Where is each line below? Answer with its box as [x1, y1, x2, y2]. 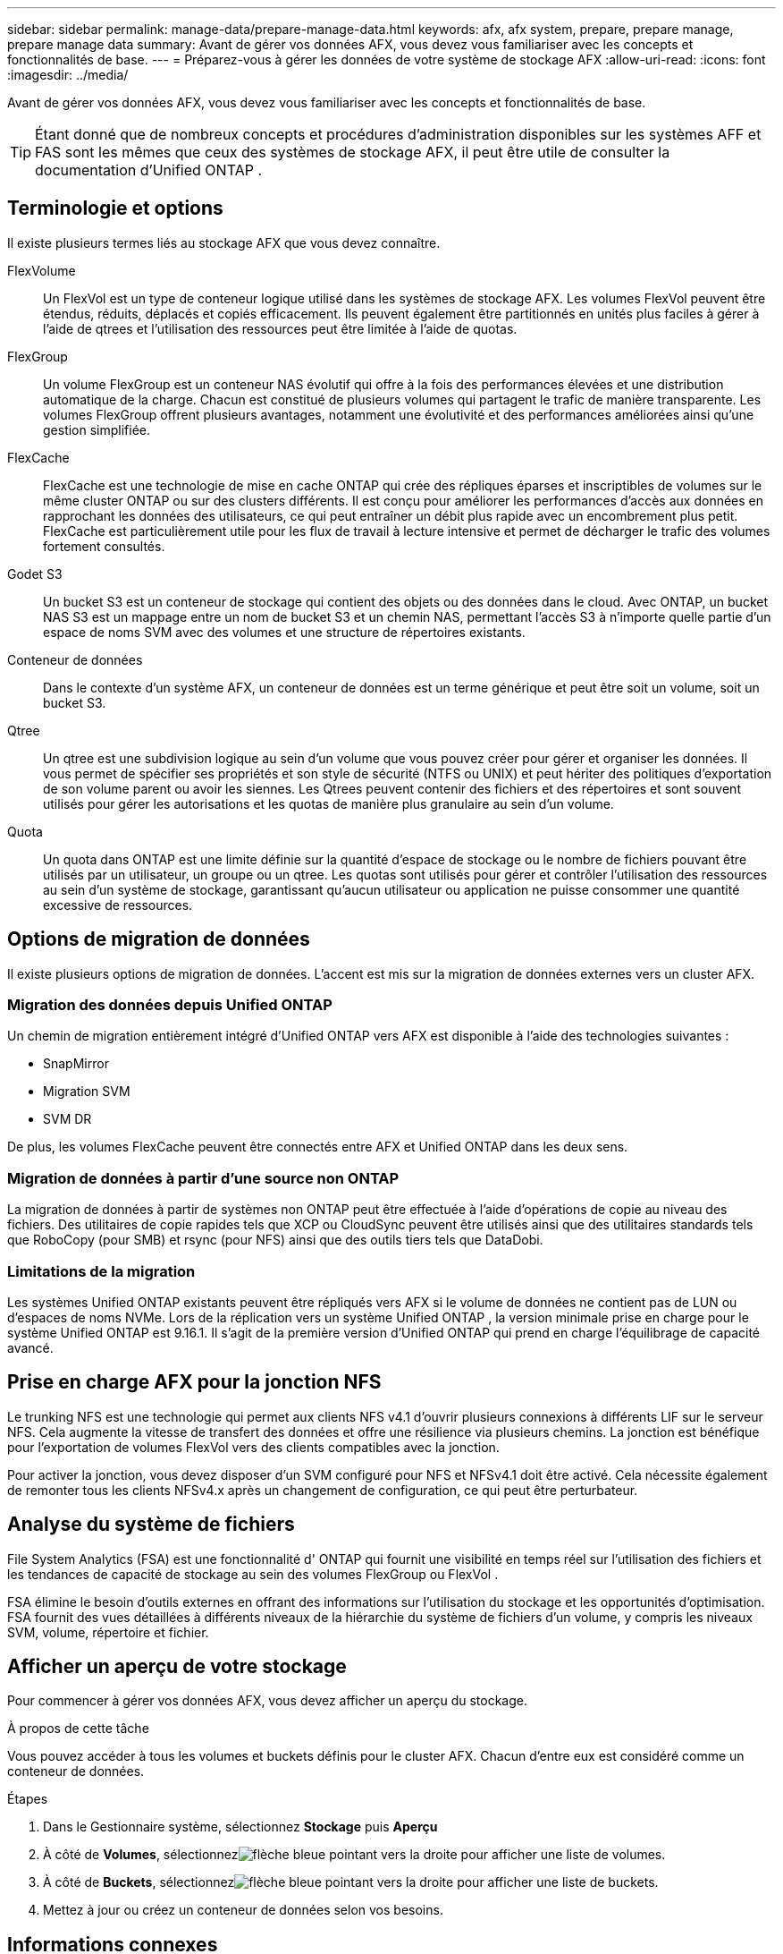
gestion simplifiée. [43, 421, 151, 438]
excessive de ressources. [43, 896, 193, 913]
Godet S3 [7, 565, 63, 582]
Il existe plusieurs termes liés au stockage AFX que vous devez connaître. [7, 234, 441, 251]
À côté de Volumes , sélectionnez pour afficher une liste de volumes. [43, 1847, 666, 1863]
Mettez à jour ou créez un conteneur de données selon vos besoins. [43, 1902, 443, 1918]
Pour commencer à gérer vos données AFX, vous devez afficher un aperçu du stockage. [7, 1693, 528, 1709]
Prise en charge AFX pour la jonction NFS [7, 1371, 382, 1394]
